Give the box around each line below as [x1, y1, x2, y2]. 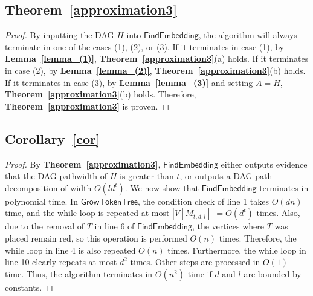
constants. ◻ [5, 280, 53, 293]
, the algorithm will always [198, 28, 297, 41]
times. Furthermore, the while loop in [167, 243, 306, 256]
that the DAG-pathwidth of [5, 169, 108, 182]
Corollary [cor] [5, 129, 100, 148]
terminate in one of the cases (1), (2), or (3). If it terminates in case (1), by [5, 40, 284, 53]
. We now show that [124, 181, 199, 194]
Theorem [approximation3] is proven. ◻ [5, 99, 170, 112]
